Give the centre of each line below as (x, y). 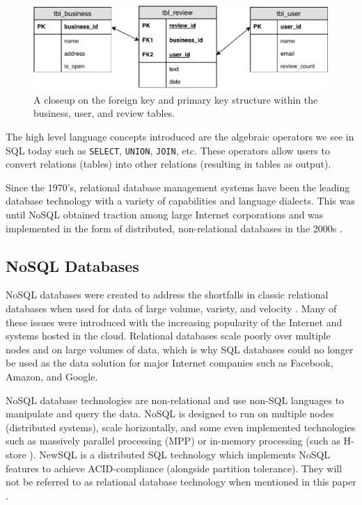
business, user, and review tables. (104, 113)
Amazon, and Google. (52, 376)
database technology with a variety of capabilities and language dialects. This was (180, 201)
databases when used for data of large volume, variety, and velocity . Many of (171, 308)
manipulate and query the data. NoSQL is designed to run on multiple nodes (170, 414)
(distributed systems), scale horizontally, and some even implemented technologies (181, 427)
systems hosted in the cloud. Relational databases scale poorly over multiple (168, 336)
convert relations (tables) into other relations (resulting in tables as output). (168, 164)
